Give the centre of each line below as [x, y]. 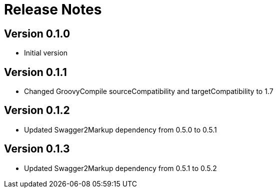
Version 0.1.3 [37, 149]
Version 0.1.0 [37, 33]
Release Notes [53, 9]
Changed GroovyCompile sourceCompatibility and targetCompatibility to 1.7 [149, 91]
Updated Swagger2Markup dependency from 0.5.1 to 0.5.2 [120, 168]
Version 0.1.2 [37, 110]
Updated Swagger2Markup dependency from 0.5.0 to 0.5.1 [120, 129]
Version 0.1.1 [35, 72]
